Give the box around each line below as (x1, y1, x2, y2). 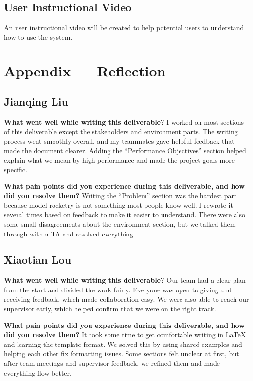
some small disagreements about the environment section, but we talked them (4, 218, 236, 229)
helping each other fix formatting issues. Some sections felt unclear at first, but (4, 348, 239, 359)
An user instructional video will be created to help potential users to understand (4, 22, 244, 33)
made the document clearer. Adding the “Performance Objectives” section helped (4, 145, 246, 155)
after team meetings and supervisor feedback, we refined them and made (4, 358, 220, 368)
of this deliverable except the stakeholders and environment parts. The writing (4, 126, 238, 136)
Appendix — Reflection (4, 60, 166, 80)
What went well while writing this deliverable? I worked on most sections (4, 116, 244, 127)
